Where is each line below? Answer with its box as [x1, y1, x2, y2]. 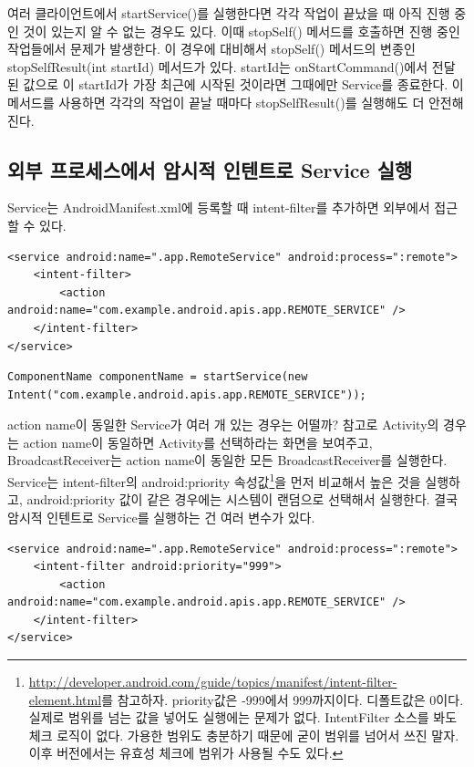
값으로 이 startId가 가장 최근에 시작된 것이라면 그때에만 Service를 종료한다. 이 [23, 75, 464, 94]
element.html [28, 689, 102, 709]
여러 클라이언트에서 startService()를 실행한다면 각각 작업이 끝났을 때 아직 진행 [7, 4, 450, 22]
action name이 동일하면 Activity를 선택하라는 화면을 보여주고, [23, 432, 373, 451]
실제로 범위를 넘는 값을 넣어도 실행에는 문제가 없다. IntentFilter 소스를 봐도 [28, 708, 458, 727]
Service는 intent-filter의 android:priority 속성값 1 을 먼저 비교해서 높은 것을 [7, 470, 421, 491]
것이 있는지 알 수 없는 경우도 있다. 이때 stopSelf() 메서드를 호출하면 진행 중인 [23, 21, 460, 40]
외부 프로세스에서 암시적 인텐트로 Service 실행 [7, 155, 413, 183]
